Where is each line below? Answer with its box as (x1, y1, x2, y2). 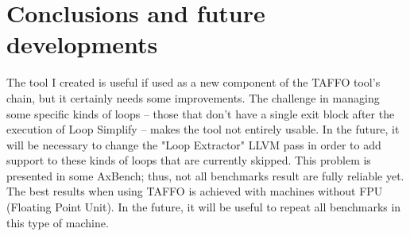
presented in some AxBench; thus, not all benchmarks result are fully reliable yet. (6, 167, 404, 184)
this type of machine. (6, 214, 109, 230)
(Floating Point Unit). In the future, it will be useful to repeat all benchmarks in (6, 199, 401, 215)
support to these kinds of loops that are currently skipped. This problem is (6, 152, 371, 168)
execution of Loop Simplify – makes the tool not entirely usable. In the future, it (6, 121, 400, 137)
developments (6, 28, 158, 60)
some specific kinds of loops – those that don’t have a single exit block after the (6, 105, 395, 122)
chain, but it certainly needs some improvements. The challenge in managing (6, 89, 380, 106)
